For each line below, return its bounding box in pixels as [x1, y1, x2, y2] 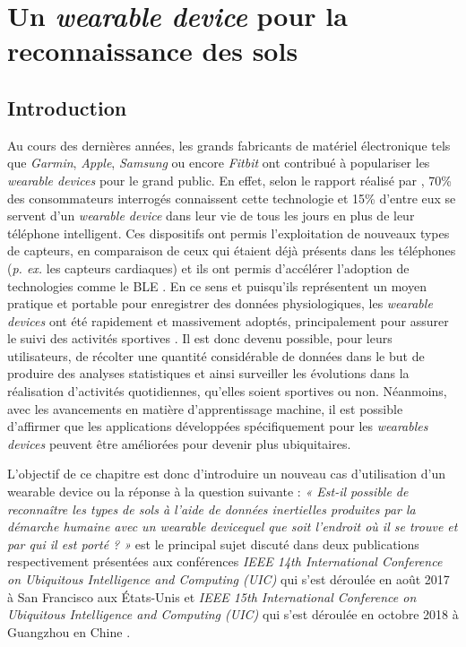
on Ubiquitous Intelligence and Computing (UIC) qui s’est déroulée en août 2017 [7, 570, 450, 589]
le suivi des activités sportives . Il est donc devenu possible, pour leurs [7, 329, 393, 348]
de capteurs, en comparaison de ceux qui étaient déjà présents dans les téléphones [7, 241, 456, 260]
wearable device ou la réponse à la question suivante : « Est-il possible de [7, 482, 409, 501]
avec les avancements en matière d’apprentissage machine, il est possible [7, 399, 403, 418]
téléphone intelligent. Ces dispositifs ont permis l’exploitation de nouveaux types [7, 223, 450, 242]
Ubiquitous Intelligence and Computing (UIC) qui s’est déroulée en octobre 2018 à [7, 605, 459, 624]
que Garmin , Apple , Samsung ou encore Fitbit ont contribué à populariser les [7, 153, 430, 172]
